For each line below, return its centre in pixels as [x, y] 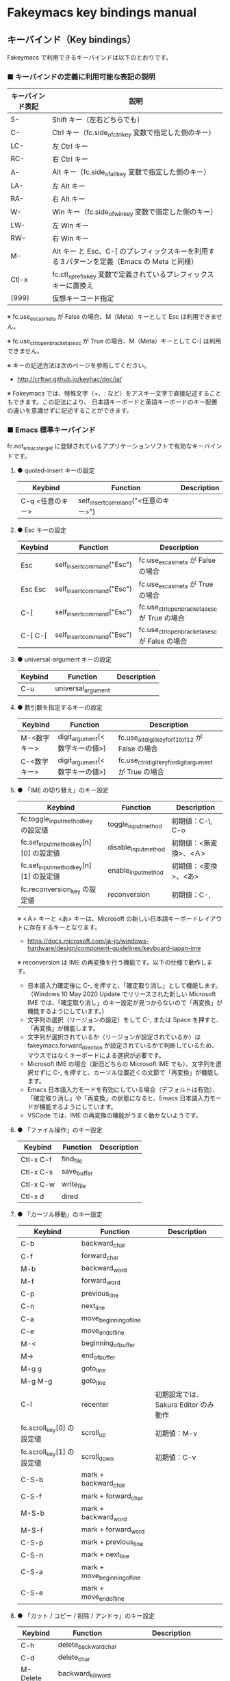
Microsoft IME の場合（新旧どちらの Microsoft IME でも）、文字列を [121, 1064]
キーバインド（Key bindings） [72, 39]
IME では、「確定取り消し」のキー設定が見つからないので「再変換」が [125, 1003]
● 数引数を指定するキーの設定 [60, 707]
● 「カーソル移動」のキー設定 [60, 1214]
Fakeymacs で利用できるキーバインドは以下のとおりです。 [90, 57]
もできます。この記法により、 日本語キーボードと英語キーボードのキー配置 [112, 402]
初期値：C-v [176, 1458]
